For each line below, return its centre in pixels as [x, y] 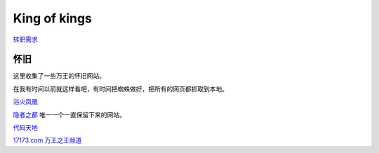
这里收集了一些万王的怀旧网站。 [59, 76]
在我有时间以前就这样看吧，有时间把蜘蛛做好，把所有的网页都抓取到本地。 [120, 88]
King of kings [53, 18]
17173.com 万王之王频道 [47, 140]
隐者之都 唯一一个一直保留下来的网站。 [69, 114]
